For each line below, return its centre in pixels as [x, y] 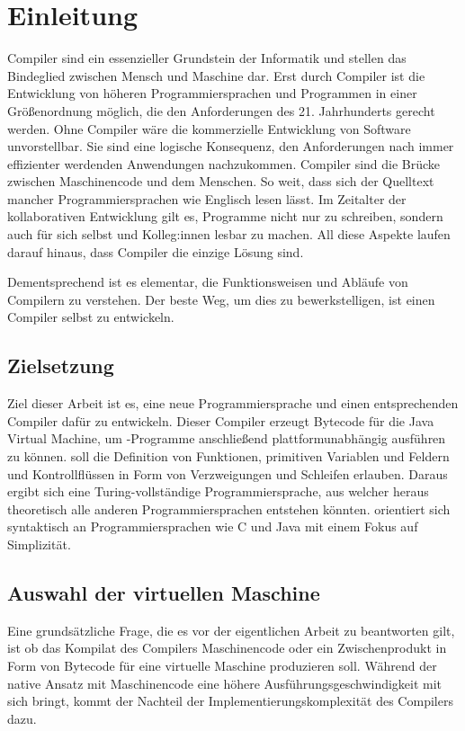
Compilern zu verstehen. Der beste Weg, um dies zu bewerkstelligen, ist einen [221, 299]
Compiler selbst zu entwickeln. [91, 317]
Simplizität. [39, 544]
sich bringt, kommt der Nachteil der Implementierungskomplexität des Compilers [230, 701]
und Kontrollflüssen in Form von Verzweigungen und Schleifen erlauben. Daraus [228, 473]
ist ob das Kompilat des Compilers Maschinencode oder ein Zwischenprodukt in [227, 648]
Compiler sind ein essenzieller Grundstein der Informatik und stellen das [207, 58]
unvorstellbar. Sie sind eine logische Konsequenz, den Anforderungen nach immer [231, 146]
